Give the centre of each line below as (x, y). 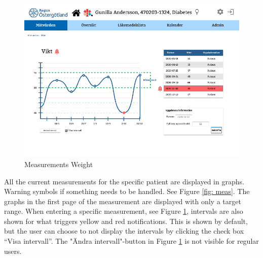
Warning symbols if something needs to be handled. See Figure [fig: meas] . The (127, 191)
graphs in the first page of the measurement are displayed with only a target (123, 201)
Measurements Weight (59, 164)
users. (13, 251)
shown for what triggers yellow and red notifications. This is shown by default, (126, 221)
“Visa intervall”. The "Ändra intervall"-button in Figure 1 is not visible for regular (131, 241)
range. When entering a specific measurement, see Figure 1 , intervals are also (124, 211)
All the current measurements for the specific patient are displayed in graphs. (124, 181)
